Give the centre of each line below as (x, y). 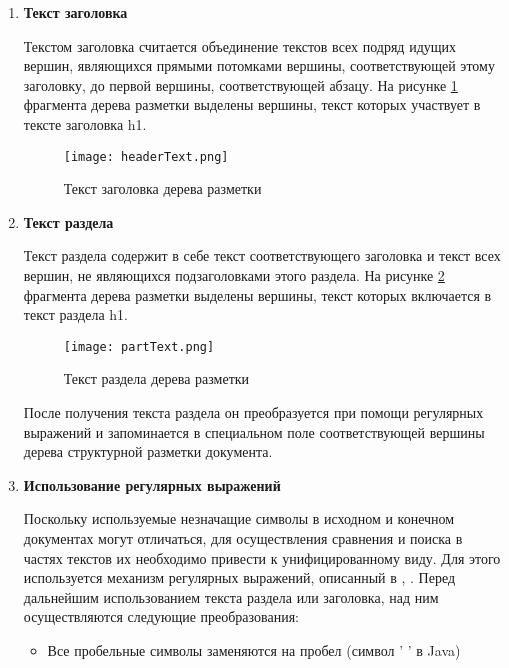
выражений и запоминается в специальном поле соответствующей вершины (254, 431)
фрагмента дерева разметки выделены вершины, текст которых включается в (257, 294)
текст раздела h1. (75, 314)
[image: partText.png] (139, 346)
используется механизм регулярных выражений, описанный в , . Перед (239, 577)
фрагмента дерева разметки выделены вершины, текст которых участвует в (252, 104)
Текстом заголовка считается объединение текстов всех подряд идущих (240, 45)
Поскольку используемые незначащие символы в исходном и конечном (239, 518)
